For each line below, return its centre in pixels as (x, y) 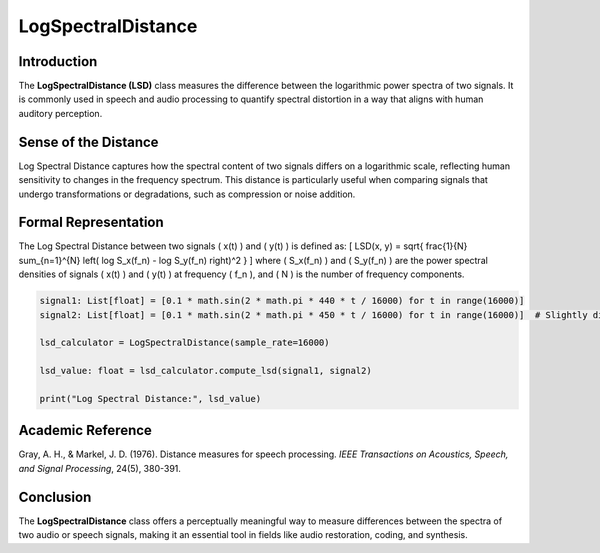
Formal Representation (91, 222)
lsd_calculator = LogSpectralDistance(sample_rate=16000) (184, 343)
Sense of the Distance (88, 141)
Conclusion (55, 496)
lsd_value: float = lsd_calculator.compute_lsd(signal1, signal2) (205, 371)
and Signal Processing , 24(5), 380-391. (100, 468)
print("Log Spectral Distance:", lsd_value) (150, 398)
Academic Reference (85, 430)
